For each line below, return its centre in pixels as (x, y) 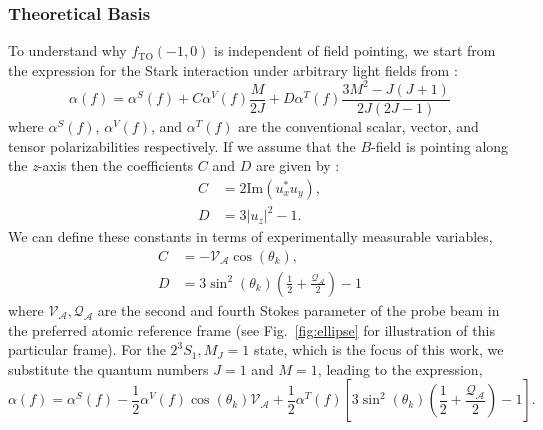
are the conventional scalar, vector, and (358, 125)
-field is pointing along (440, 145)
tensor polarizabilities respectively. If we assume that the (182, 145)
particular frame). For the (87, 349)
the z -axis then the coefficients (101, 165)
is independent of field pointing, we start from (355, 50)
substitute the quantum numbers (108, 368)
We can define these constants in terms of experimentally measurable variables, (250, 236)
